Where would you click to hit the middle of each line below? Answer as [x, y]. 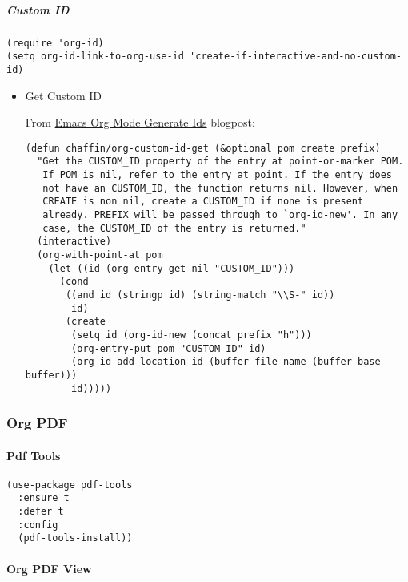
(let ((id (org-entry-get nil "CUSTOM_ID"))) [172, 268]
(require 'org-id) [55, 43]
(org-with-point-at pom [100, 255]
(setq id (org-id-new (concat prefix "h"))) [192, 335]
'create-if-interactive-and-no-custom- [296, 57]
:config [38, 525]
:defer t [41, 512]
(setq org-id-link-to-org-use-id [95, 57]
